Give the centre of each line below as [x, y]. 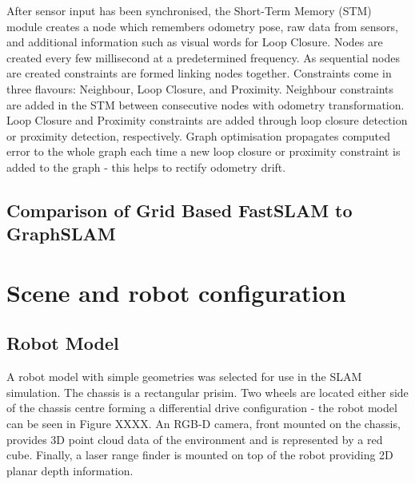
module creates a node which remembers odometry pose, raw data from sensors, [202, 26]
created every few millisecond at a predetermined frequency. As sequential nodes [204, 57]
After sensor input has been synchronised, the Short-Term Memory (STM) [189, 10]
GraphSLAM [61, 234]
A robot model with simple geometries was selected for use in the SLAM [184, 377]
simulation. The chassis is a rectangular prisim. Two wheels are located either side [207, 392]
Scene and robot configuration [176, 292]
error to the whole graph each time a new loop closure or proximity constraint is [204, 151]
